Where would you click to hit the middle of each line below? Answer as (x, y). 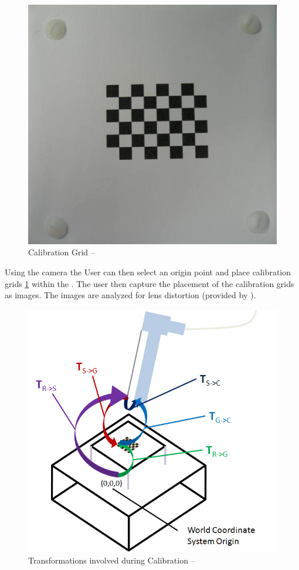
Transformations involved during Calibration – (112, 560)
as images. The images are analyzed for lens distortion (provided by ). (130, 295)
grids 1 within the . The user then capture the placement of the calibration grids (149, 283)
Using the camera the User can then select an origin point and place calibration (148, 272)
